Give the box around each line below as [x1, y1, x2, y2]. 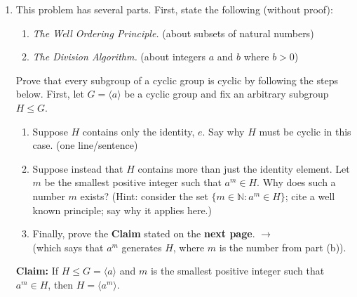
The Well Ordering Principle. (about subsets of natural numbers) [32, 25, 314, 40]
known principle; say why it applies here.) [32, 202, 212, 217]
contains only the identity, [82, 124, 195, 138]
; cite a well [285, 188, 335, 203]
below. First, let [15, 86, 84, 101]
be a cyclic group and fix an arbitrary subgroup [124, 86, 329, 101]
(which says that [32, 239, 104, 254]
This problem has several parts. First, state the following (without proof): [15, 2, 333, 16]
